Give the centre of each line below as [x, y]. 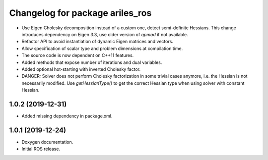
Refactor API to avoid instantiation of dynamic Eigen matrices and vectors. [98, 42]
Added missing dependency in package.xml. [67, 116]
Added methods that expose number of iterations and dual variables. [92, 62]
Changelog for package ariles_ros [80, 13]
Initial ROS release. [41, 149]
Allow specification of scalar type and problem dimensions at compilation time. [102, 48]
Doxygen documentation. [47, 142]
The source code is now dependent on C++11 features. [78, 55]
